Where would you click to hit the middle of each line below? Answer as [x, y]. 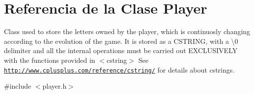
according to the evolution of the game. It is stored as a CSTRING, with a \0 [121, 41]
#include [18, 86]
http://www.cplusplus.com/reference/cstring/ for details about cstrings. [119, 69]
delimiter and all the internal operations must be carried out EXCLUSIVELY [121, 50]
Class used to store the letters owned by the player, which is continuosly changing [127, 31]
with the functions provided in [50, 60]
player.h [55, 86]
